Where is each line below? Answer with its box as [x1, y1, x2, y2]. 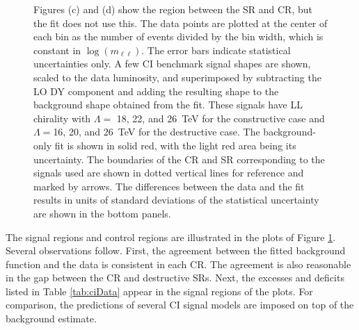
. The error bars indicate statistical [141, 42, 291, 57]
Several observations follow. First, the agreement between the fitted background [6, 243, 346, 258]
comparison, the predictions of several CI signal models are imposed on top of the [6, 297, 354, 312]
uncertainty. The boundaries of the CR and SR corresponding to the [33, 151, 325, 166]
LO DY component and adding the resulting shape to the [33, 83, 279, 98]
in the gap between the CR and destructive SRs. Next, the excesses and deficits [6, 270, 344, 285]
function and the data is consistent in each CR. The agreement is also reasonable [6, 256, 351, 271]
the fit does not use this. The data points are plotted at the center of [33, 15, 328, 30]
